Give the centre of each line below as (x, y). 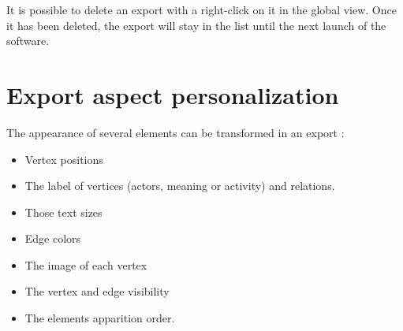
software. (28, 41)
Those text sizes (63, 212)
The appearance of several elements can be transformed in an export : (175, 132)
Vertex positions (64, 159)
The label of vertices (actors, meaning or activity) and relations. (180, 186)
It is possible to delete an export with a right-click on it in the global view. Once (201, 9)
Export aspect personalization (173, 94)
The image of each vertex (86, 264)
